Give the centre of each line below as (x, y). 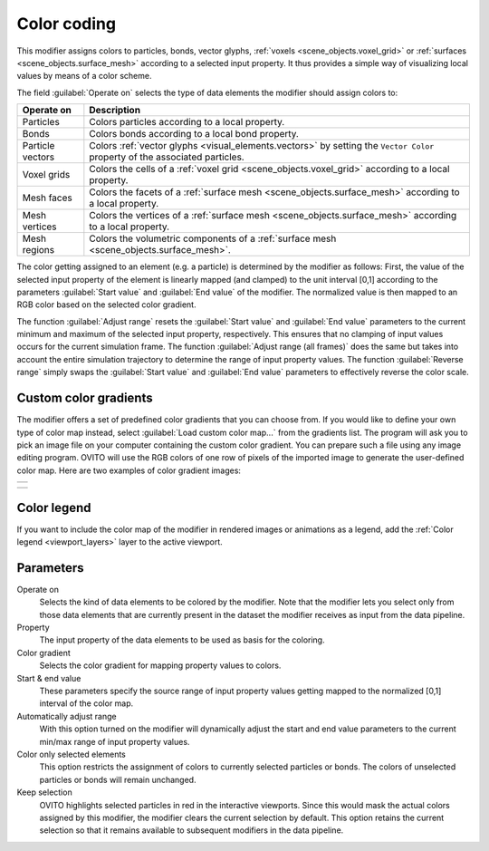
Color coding (67, 24)
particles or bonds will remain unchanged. (118, 779)
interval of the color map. (86, 703)
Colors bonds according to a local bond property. (194, 134)
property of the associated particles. (167, 157)
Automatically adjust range (67, 716)
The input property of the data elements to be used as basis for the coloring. (182, 640)
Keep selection (44, 792)
